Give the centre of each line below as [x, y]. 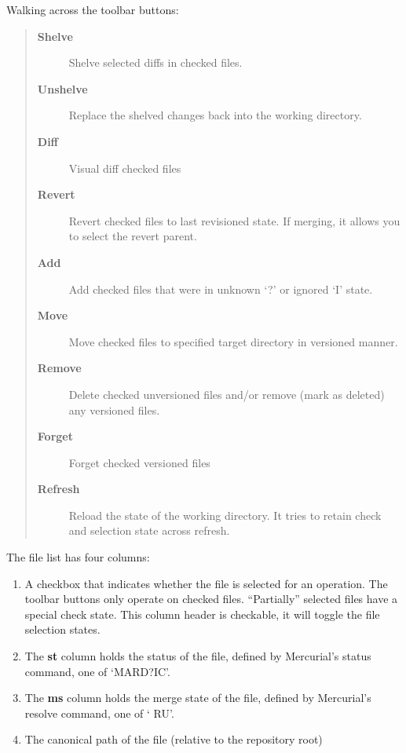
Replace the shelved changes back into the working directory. [215, 115]
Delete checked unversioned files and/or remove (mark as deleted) [227, 394]
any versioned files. [114, 409]
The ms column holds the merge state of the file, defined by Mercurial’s [198, 698]
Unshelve [62, 88]
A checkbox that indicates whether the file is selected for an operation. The [206, 583]
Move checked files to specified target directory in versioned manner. [233, 341]
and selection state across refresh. [149, 530]
